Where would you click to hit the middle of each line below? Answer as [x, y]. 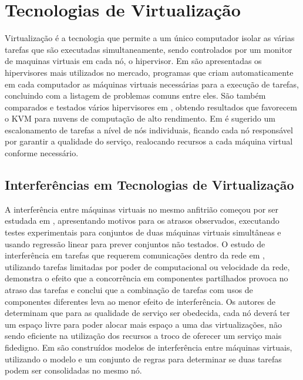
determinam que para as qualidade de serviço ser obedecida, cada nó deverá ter [147, 313]
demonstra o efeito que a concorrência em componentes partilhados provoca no [147, 278]
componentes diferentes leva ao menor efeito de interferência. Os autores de [140, 301]
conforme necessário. [42, 153]
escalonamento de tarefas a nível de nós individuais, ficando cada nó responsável [149, 130]
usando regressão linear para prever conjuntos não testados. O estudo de [135, 243]
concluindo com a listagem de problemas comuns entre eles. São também [135, 95]
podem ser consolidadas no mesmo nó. [73, 370]
